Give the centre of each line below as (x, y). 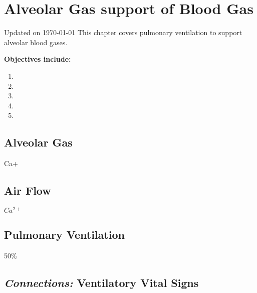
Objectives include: (38, 59)
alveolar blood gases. (36, 42)
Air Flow (28, 190)
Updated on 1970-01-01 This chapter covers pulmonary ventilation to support (123, 32)
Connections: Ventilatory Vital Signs (101, 283)
